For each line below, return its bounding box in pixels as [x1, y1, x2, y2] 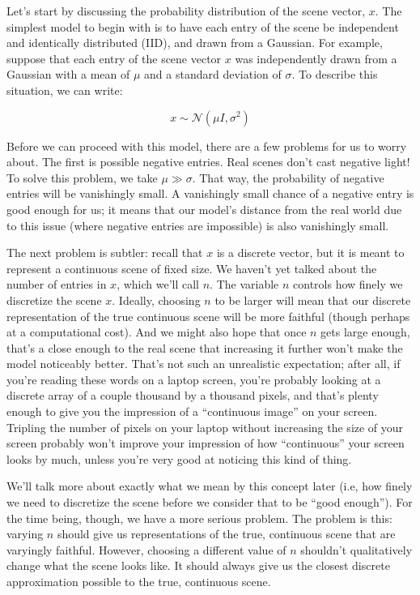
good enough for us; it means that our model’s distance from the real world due [6, 200, 402, 217]
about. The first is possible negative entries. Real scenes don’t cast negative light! [6, 153, 410, 170]
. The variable [210, 276, 279, 293]
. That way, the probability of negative [192, 169, 384, 186]
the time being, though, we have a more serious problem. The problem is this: [6, 509, 392, 526]
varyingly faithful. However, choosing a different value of [6, 541, 286, 558]
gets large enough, [320, 323, 410, 340]
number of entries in [6, 276, 107, 293]
